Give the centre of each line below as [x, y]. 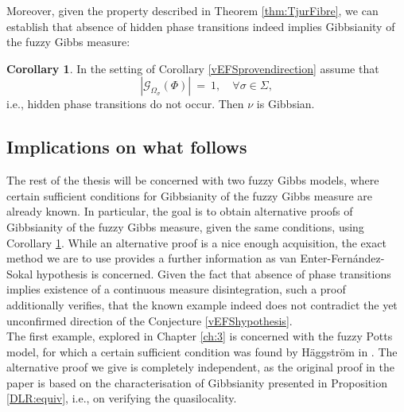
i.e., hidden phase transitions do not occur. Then [125, 104]
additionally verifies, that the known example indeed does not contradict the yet [202, 304]
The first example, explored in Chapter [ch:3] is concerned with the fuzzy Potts [200, 336]
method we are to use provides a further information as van [151, 258]
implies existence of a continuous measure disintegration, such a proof [176, 289]
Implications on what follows [127, 147]
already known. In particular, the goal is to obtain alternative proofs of [180, 211]
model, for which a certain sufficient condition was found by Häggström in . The [202, 351]
